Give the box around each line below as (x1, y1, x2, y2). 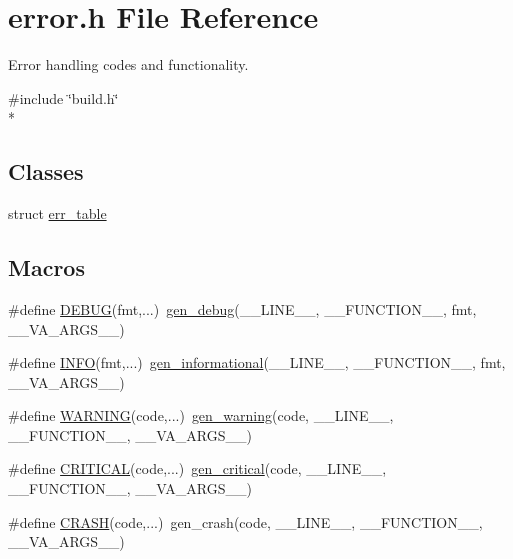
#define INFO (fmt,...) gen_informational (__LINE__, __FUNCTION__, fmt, (8, 352, 506, 373)
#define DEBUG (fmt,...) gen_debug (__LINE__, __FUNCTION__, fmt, (8, 298, 477, 319)
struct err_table (8, 203, 107, 224)
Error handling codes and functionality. (8, 54, 249, 75)
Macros (8, 252, 85, 283)
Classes (8, 156, 84, 187)
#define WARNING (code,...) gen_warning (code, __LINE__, (8, 405, 394, 426)
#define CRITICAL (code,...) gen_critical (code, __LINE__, (8, 458, 387, 479)
